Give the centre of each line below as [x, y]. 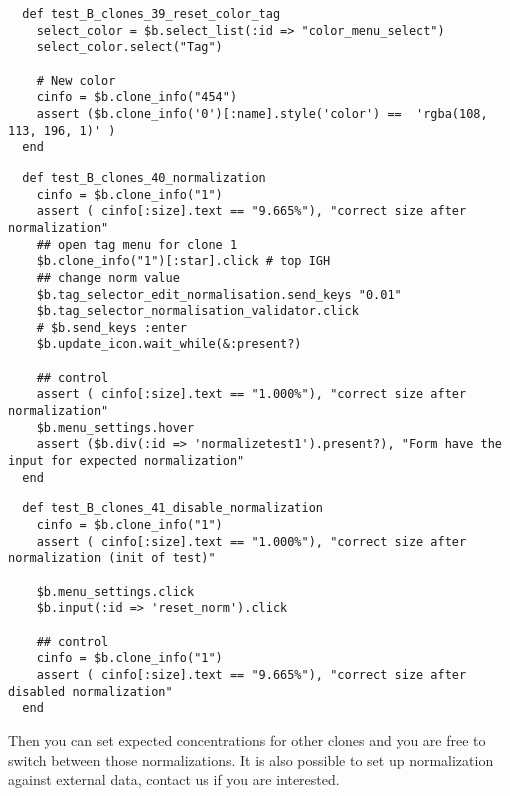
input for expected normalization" [126, 461]
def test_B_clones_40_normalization [144, 177]
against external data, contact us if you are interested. [174, 779]
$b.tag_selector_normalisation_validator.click [197, 311]
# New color [76, 80]
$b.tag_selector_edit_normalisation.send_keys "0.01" [219, 294]
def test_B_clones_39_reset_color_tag [151, 14]
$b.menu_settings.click [115, 591]
